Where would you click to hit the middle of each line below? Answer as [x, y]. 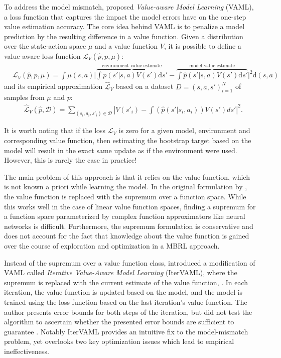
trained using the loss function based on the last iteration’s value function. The [126, 302]
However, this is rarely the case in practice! [71, 160]
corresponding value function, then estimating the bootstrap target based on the [128, 140]
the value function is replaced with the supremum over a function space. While [125, 196]
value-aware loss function [42, 55]
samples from [24, 97]
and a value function [126, 46]
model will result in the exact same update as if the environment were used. [121, 150]
